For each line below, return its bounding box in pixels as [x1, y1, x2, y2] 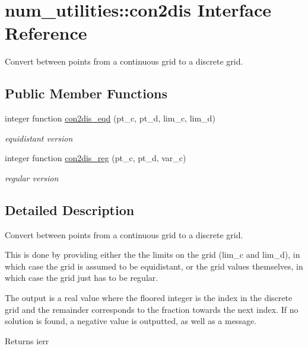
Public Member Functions [5, 84, 167, 103]
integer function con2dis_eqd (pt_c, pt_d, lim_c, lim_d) [5, 112, 215, 124]
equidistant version [5, 132, 73, 144]
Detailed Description [5, 200, 135, 219]
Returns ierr [5, 334, 49, 347]
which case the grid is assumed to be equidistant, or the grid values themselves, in [5, 260, 303, 272]
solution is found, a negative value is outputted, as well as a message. [5, 315, 257, 327]
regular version [5, 171, 59, 184]
